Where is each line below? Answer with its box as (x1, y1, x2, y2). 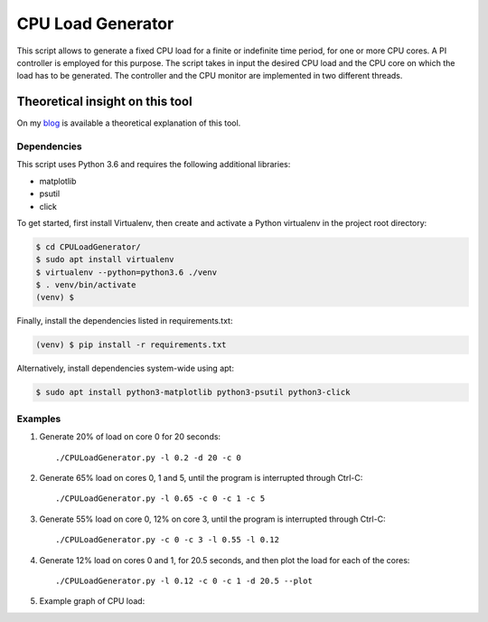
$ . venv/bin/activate (35, 280, 136, 290)
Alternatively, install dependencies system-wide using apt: (16, 363, 235, 374)
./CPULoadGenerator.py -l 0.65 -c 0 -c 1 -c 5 (55, 494, 266, 504)
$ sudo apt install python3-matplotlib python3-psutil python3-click (35, 387, 351, 398)
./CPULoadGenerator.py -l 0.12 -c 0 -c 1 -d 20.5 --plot (55, 575, 314, 586)
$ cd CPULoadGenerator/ (35, 241, 142, 252)
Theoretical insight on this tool (16, 94, 193, 109)
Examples (16, 412, 61, 425)
